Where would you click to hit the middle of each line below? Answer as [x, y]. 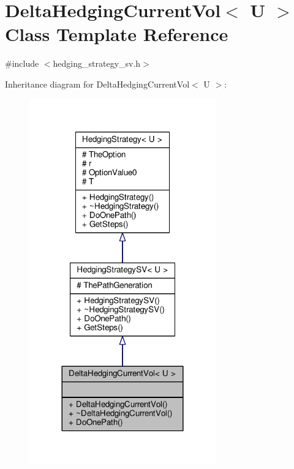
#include [22, 63]
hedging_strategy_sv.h [97, 63]
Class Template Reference [117, 34]
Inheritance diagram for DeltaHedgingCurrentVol [97, 84]
